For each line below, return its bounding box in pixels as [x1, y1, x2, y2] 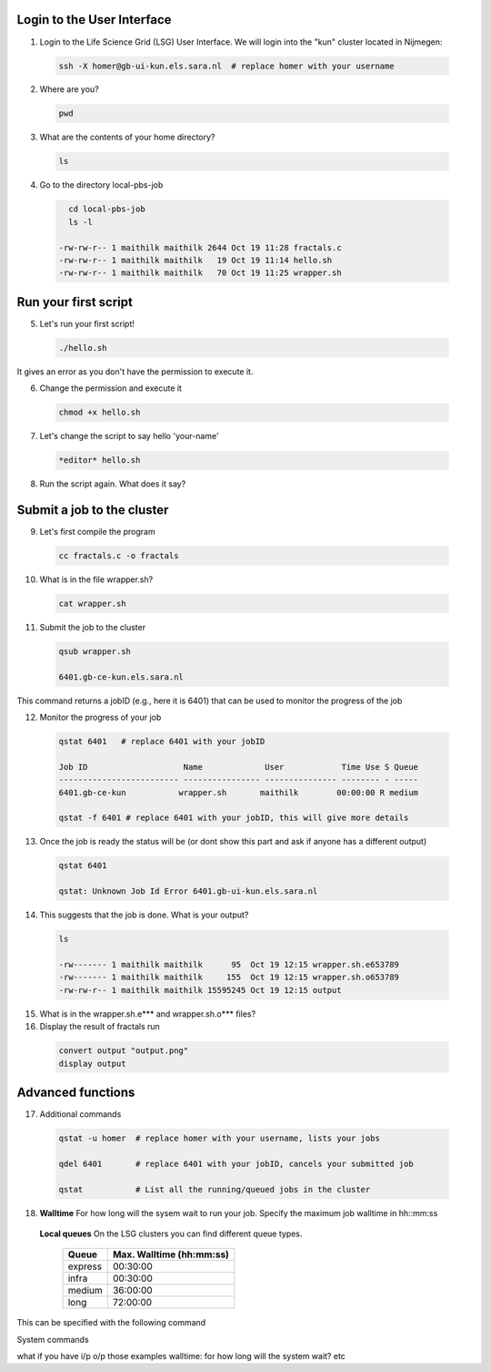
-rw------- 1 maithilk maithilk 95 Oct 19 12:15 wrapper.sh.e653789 [58, 959, 400, 969]
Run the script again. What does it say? [39, 478, 186, 489]
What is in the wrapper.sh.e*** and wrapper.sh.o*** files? [39, 1008, 256, 1019]
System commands [16, 1334, 90, 1345]
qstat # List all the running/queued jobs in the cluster [58, 1184, 371, 1194]
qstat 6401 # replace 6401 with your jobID [58, 736, 266, 747]
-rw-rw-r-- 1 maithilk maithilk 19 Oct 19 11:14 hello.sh [58, 255, 333, 265]
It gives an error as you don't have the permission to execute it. [16, 365, 254, 377]
